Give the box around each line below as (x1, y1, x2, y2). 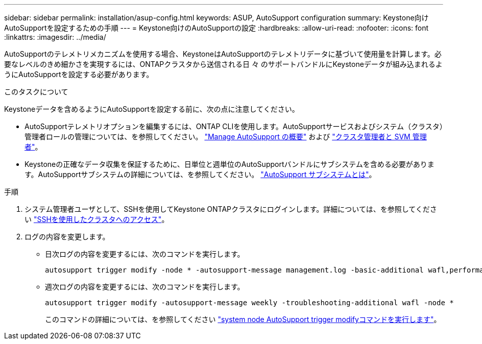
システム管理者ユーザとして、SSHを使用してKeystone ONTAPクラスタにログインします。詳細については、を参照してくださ (25, 205, 437, 213)
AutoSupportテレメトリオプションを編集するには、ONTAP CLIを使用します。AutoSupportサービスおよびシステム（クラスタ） (25, 122, 443, 131)
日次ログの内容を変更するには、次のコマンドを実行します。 (45, 250, 245, 258)
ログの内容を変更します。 (25, 232, 110, 241)
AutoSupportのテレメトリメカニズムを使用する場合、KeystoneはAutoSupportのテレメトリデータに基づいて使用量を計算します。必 (4, 50, 442, 58)
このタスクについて (4, 87, 68, 96)
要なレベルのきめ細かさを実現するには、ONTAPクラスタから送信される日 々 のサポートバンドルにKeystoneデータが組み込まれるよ (4, 60, 443, 68)
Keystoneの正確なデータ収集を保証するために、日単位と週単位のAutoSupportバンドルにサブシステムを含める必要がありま (25, 160, 435, 168)
